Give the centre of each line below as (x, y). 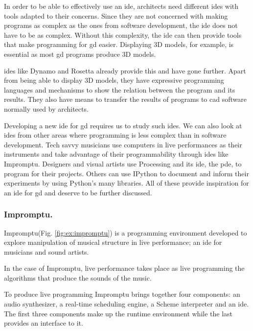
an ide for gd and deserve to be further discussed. (78, 192)
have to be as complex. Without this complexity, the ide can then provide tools (123, 35)
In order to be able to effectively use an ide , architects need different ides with (121, 6)
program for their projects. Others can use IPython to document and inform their (126, 173)
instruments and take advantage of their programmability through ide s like (116, 154)
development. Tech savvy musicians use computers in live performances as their (123, 144)
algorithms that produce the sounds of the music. (78, 277)
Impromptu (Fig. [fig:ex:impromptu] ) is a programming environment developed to (126, 232)
